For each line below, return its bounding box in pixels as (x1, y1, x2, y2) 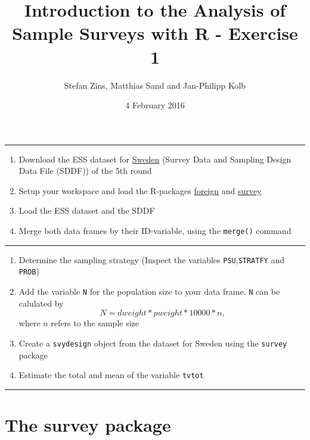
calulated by (18, 297, 64, 309)
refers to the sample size (51, 317, 139, 329)
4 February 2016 (125, 99, 185, 111)
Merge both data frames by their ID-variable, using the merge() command (18, 224, 292, 237)
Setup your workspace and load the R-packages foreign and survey (18, 184, 262, 196)
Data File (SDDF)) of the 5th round (18, 164, 152, 177)
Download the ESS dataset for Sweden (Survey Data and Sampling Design (18, 152, 292, 165)
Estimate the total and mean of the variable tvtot (18, 369, 204, 381)
